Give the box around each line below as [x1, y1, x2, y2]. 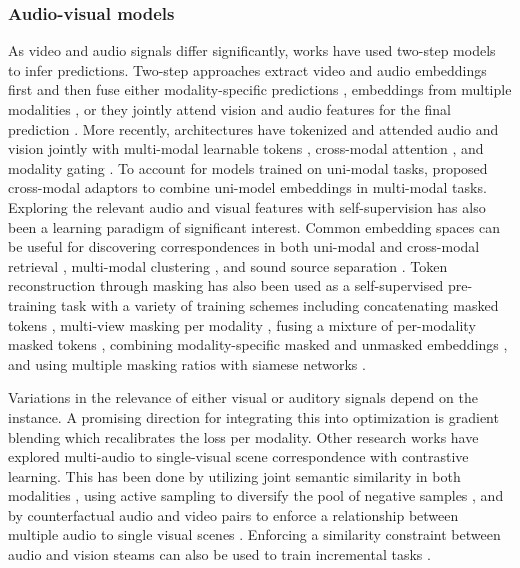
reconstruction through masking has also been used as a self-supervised [8, 275, 444, 296]
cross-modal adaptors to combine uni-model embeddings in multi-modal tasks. [8, 177, 487, 198]
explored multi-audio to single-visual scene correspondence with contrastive [8, 446, 469, 467]
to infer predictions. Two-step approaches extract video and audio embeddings [8, 59, 487, 80]
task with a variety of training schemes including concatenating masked [60, 294, 499, 315]
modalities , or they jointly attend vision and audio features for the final [8, 99, 451, 119]
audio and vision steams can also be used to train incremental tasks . [8, 544, 431, 565]
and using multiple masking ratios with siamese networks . [8, 353, 366, 374]
